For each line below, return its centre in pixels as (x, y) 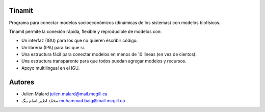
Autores (22, 82)
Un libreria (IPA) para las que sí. (53, 47)
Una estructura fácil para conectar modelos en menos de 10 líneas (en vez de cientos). (109, 55)
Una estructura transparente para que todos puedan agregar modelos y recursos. (104, 61)
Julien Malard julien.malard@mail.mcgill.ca (65, 94)
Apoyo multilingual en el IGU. (51, 68)
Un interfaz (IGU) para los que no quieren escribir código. (79, 41)
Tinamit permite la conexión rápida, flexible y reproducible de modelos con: (85, 31)
